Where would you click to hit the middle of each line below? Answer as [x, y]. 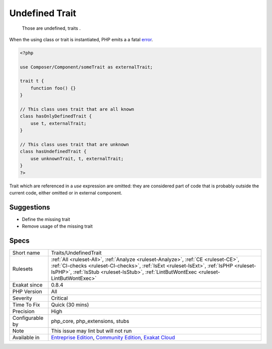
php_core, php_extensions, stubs [90, 321]
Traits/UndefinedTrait [76, 253]
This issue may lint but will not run [91, 331]
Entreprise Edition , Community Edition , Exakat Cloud [113, 337]
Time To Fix [26, 305]
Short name [26, 253]
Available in [26, 337]
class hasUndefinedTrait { [53, 152]
